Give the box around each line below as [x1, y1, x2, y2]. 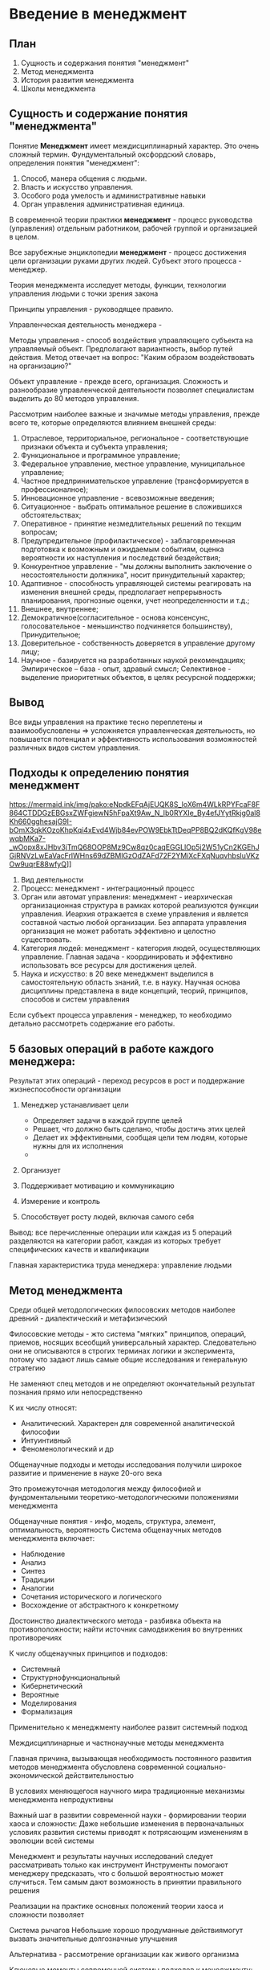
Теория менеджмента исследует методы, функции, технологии [9, 280, 227, 289]
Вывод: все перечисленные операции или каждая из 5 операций [9, 1227, 232, 1238]
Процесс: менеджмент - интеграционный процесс [20, 883, 195, 893]
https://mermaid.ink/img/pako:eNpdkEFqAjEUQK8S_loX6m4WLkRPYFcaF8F [9, 800, 260, 809]
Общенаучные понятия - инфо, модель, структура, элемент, [9, 1517, 216, 1526]
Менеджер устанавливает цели [20, 1100, 129, 1110]
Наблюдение [20, 1549, 66, 1559]
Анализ [20, 1558, 46, 1567]
